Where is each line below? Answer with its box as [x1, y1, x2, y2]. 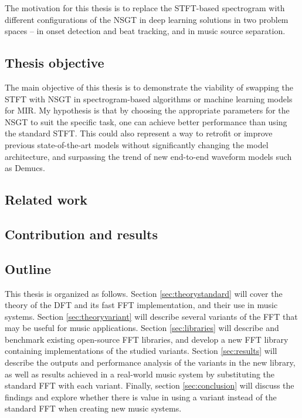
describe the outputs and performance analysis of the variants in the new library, [5, 356, 296, 369]
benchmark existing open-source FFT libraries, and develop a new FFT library [5, 333, 289, 345]
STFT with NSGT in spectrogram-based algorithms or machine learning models [5, 92, 293, 105]
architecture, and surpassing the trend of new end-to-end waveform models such [5, 150, 292, 162]
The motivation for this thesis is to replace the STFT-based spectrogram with [5, 2, 285, 14]
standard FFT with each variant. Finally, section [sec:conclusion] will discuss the [5, 379, 294, 392]
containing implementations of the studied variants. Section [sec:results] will [5, 345, 277, 357]
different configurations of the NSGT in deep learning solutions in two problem [5, 13, 289, 25]
